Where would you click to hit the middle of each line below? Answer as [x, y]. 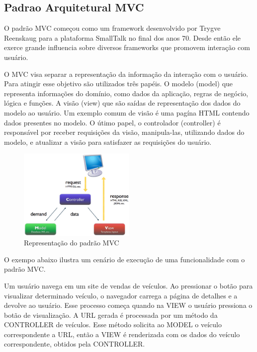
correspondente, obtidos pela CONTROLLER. [75, 344]
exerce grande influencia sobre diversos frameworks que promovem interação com [127, 47]
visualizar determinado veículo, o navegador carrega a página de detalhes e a [121, 295]
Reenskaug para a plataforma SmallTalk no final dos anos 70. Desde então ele [122, 37]
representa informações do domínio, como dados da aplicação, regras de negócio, [126, 93]
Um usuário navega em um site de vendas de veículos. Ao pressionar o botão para [128, 285]
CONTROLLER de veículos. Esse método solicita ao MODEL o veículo [113, 324]
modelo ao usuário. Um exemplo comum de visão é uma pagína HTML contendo [127, 112]
